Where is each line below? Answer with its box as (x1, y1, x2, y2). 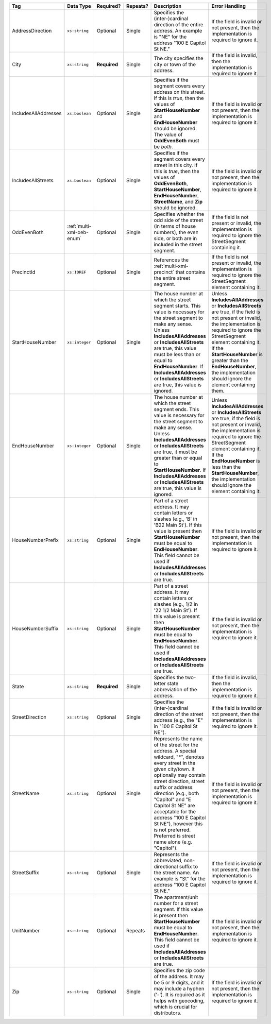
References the (153, 256, 189, 263)
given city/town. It (153, 766, 195, 772)
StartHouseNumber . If (153, 467, 206, 473)
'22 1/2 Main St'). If (153, 607, 198, 614)
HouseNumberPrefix (12, 537, 59, 544)
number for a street (153, 900, 199, 906)
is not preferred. (153, 826, 191, 833)
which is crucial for (153, 1004, 198, 1010)
